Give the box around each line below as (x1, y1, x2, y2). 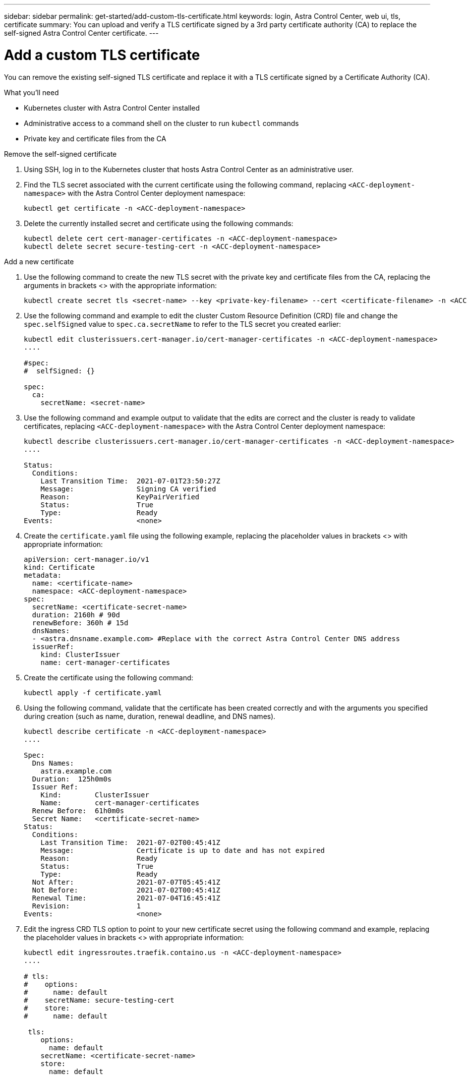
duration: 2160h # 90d (32, 610, 120, 619)
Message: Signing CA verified (40, 484, 216, 493)
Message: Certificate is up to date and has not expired (40, 846, 325, 854)
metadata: (24, 571, 61, 579)
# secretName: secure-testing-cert (24, 996, 175, 1004)
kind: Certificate (24, 563, 95, 571)
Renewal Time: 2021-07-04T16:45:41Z (32, 894, 221, 902)
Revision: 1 (32, 901, 141, 910)
